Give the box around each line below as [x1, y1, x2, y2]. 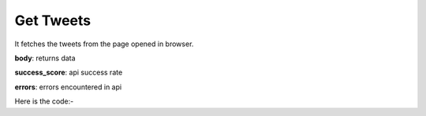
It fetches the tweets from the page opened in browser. [14, 39, 194, 49]
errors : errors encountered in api [14, 82, 122, 92]
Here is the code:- [14, 96, 74, 106]
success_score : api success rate [14, 67, 123, 78]
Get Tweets [14, 12, 92, 29]
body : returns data [14, 53, 76, 63]
